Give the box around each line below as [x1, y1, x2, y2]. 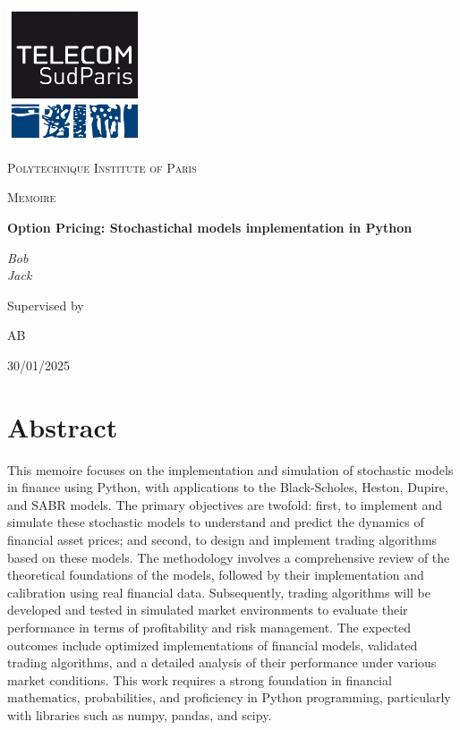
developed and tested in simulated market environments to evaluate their [7, 600, 408, 619]
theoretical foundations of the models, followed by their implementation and [7, 565, 424, 584]
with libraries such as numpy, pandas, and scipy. [7, 705, 272, 724]
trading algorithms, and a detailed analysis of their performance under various [7, 653, 437, 672]
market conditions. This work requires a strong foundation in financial [7, 670, 392, 689]
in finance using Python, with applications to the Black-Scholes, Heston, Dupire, [7, 478, 448, 497]
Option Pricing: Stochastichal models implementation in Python [7, 217, 413, 236]
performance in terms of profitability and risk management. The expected [7, 618, 412, 636]
